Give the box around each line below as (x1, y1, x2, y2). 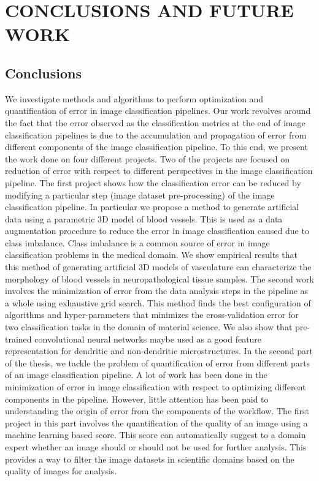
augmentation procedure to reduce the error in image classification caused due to (5, 224, 309, 237)
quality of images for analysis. (5, 464, 117, 477)
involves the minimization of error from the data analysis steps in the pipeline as (5, 284, 309, 297)
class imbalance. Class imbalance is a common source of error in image (5, 236, 270, 249)
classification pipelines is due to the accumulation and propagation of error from (5, 128, 307, 141)
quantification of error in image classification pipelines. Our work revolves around (5, 104, 311, 117)
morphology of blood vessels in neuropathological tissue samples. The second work (5, 272, 314, 285)
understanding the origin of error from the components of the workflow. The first (5, 404, 310, 417)
